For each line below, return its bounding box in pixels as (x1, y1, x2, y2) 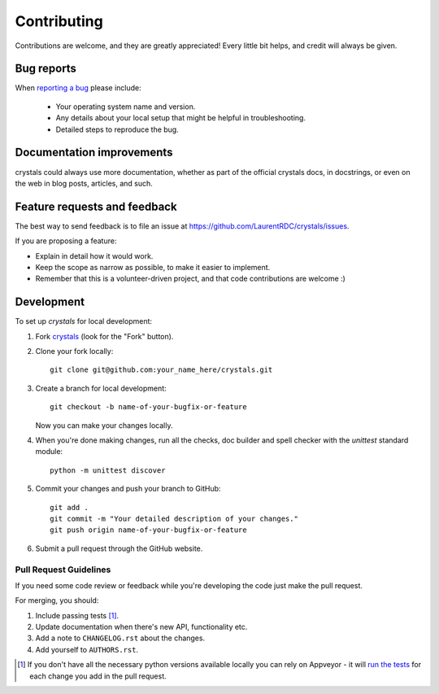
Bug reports (15, 62, 77, 76)
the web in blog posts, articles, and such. (15, 178, 154, 188)
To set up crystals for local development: (15, 316, 153, 326)
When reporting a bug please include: (15, 83, 141, 93)
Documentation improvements (15, 146, 173, 159)
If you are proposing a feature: (15, 236, 117, 246)
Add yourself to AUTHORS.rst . (35, 644, 138, 654)
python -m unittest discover (50, 465, 166, 475)
